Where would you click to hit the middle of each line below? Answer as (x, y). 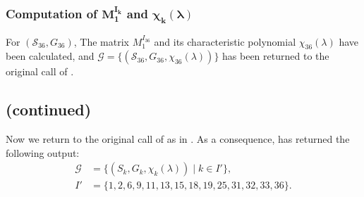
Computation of (51, 13)
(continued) (49, 109)
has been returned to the (276, 56)
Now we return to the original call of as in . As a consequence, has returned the (178, 139)
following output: (43, 152)
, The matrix (101, 41)
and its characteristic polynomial (225, 41)
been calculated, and (50, 56)
